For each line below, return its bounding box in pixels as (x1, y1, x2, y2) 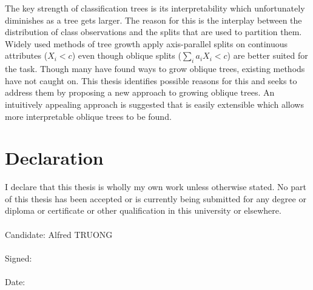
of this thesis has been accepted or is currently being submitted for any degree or (5, 192, 306, 205)
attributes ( (5, 49, 48, 62)
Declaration (5, 145, 104, 170)
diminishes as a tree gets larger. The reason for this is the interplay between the (5, 13, 302, 26)
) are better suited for (227, 49, 308, 62)
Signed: (5, 251, 32, 264)
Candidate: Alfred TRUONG (5, 228, 113, 240)
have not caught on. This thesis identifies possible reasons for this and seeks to (5, 74, 297, 87)
